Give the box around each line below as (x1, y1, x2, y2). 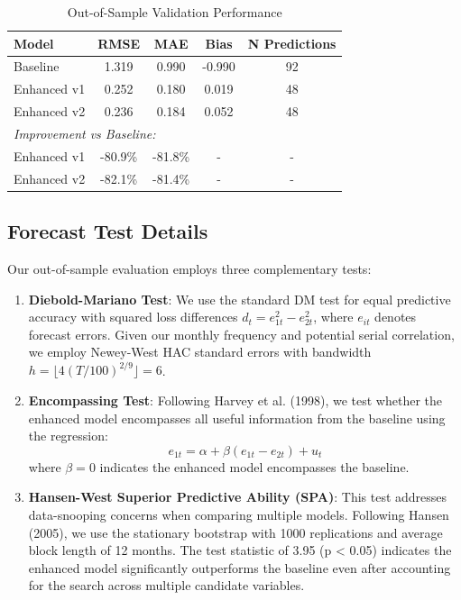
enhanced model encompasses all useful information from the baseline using (28, 408, 446, 427)
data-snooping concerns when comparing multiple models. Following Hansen (28, 505, 449, 523)
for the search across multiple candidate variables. (28, 576, 305, 595)
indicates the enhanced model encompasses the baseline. (99, 457, 410, 476)
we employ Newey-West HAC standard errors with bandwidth (28, 342, 372, 361)
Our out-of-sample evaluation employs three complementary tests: (7, 259, 372, 277)
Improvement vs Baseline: (14, 123, 156, 142)
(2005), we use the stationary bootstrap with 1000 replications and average (28, 523, 443, 541)
